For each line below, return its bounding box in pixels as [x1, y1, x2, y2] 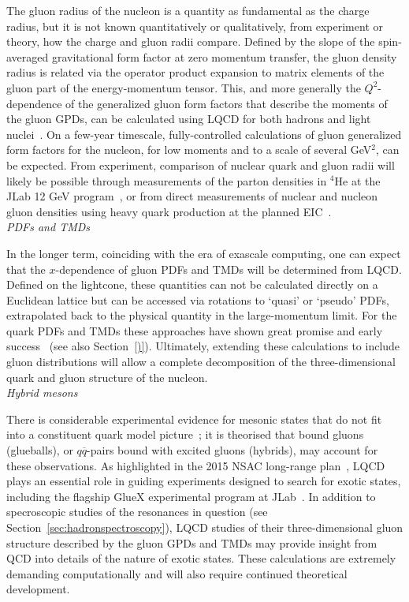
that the [6, 260, 46, 277]
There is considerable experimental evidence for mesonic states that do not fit [6, 410, 382, 427]
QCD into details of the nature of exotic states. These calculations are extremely [6, 550, 396, 566]
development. [6, 581, 70, 597]
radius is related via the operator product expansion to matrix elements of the [6, 64, 385, 80]
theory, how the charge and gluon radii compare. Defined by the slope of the [6, 33, 375, 50]
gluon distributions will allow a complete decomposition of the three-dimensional [6, 353, 396, 370]
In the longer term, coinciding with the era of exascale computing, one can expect [6, 245, 401, 261]
